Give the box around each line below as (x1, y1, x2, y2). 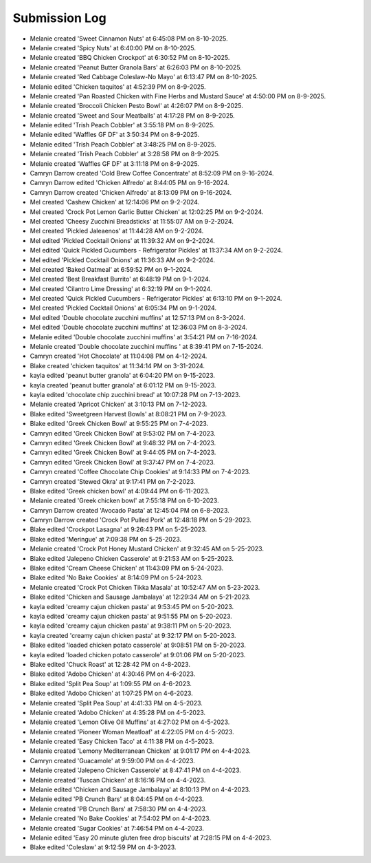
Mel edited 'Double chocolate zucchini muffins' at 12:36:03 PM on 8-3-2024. (30, 323, 247, 332)
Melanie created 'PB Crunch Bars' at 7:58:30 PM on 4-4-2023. (30, 805, 207, 813)
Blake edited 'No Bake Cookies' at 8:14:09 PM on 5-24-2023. (30, 573, 203, 582)
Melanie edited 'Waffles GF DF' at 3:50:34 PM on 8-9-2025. (30, 131, 199, 139)
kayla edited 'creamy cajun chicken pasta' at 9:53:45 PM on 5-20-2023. (30, 602, 234, 610)
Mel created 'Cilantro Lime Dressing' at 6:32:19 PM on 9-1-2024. (30, 284, 212, 292)
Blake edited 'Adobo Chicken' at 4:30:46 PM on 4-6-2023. (30, 670, 196, 678)
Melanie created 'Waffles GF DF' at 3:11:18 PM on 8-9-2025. (30, 159, 199, 168)
